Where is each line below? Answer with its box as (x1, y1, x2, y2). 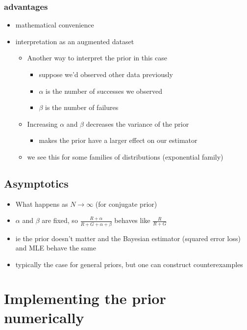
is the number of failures (45, 102, 119, 112)
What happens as (15, 198, 68, 209)
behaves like (114, 215, 150, 225)
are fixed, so (42, 215, 78, 225)
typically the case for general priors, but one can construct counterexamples (15, 259, 243, 269)
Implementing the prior (4, 288, 166, 308)
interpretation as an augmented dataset (15, 36, 134, 46)
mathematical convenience (15, 20, 94, 30)
